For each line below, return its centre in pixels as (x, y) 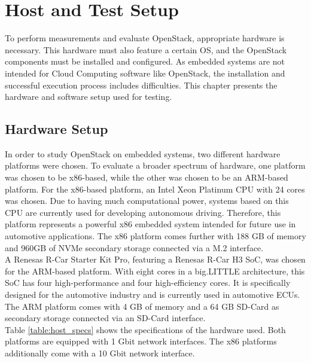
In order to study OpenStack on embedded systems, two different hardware (143, 153)
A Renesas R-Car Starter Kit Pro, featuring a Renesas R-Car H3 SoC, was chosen (155, 259)
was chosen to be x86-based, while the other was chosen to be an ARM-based (147, 177)
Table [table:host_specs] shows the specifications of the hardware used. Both (145, 329)
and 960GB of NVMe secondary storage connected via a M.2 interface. (134, 247)
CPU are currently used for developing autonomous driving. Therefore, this (143, 212)
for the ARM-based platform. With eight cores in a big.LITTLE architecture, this (155, 271)
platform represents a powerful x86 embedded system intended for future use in (150, 224)
